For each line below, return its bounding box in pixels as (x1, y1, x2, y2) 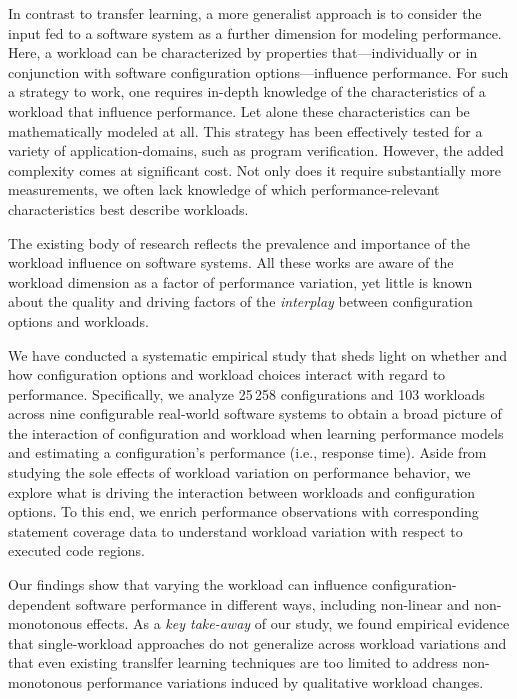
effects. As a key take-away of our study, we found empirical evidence (86, 613, 510, 634)
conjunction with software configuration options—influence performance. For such (8, 61, 509, 82)
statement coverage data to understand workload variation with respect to (8, 520, 463, 541)
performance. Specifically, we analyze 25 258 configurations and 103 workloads (8, 383, 485, 404)
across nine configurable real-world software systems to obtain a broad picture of (8, 403, 502, 424)
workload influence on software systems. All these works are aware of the (8, 252, 454, 273)
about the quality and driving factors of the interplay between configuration (8, 291, 473, 312)
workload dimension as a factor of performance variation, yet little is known (8, 271, 473, 292)
